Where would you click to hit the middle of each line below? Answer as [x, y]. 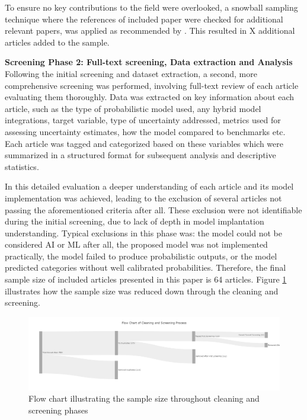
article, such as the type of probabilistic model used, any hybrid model [133, 108]
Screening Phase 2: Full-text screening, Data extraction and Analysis [149, 62]
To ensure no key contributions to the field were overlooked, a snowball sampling [151, 7]
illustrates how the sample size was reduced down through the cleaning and [142, 291]
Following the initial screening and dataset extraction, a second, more [131, 73]
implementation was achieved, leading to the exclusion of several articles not [143, 198]
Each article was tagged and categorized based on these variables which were [144, 143]
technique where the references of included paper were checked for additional [144, 19]
